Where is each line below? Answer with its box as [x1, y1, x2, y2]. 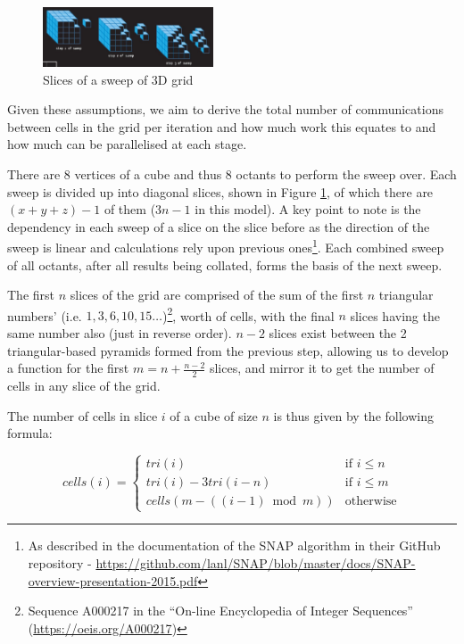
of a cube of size [170, 406, 258, 425]
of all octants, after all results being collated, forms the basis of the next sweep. [7, 255, 443, 274]
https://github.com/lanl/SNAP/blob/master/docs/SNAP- [95, 553, 416, 572]
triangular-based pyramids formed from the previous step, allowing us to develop [7, 341, 449, 359]
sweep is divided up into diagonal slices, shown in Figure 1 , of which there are [7, 182, 434, 201]
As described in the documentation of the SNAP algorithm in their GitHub [28, 536, 441, 555]
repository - [28, 553, 92, 572]
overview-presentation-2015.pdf [28, 571, 198, 590]
